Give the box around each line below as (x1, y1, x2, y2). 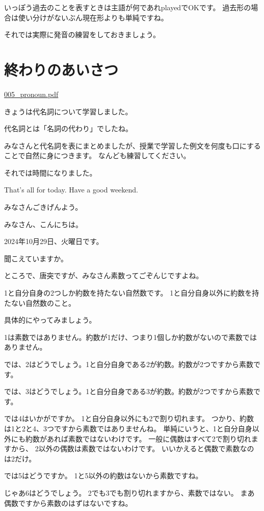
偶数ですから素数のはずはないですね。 (4, 497, 133, 508)
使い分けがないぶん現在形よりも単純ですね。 (18, 12, 168, 22)
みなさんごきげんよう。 (4, 202, 83, 212)
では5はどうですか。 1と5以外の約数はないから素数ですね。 (4, 470, 203, 481)
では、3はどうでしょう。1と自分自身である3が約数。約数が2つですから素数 (4, 386, 254, 397)
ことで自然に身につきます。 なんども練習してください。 (4, 150, 191, 161)
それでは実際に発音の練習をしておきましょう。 (4, 29, 160, 40)
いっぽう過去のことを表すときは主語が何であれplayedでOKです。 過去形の (4, 2, 251, 12)
